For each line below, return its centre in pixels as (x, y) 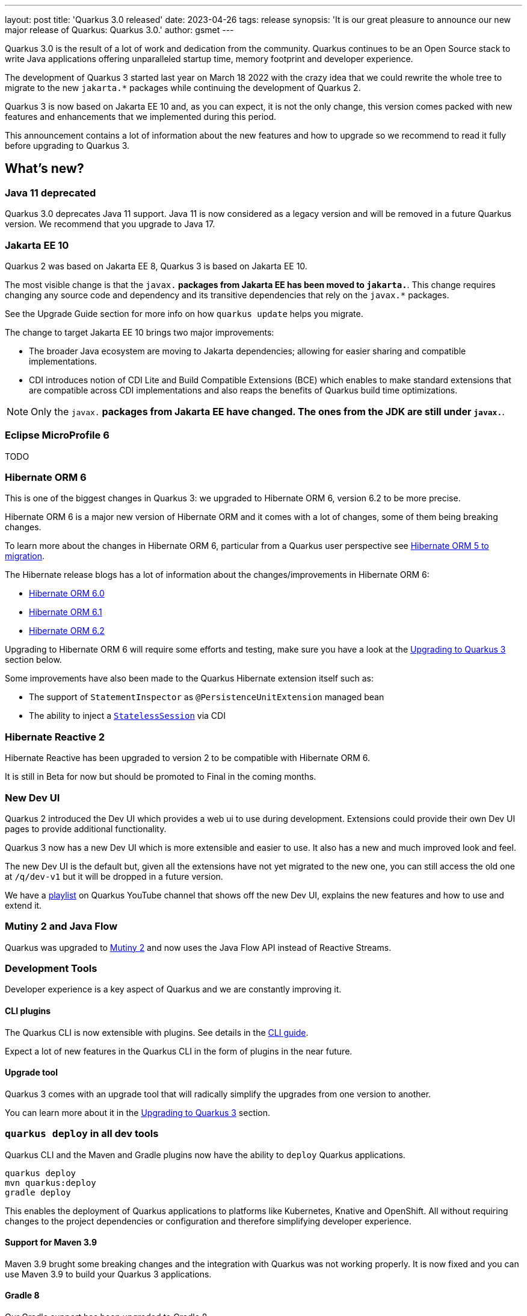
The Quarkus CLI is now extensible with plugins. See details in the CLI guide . (157, 1032)
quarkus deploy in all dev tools (82, 1134)
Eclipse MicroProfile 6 (57, 435)
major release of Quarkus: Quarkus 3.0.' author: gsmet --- (119, 30)
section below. (33, 660)
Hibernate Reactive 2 (55, 737)
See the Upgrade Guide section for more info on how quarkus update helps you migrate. (184, 313)
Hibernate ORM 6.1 (66, 612)
